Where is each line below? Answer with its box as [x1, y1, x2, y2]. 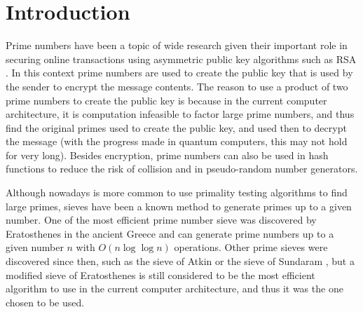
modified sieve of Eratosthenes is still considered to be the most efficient [6, 267, 315, 282]
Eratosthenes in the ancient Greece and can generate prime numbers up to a [6, 226, 334, 240]
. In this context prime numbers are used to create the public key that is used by [6, 65, 353, 80]
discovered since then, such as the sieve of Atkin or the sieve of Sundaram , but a [6, 254, 355, 269]
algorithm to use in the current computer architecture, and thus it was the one [6, 281, 343, 296]
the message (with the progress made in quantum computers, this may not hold [6, 134, 348, 149]
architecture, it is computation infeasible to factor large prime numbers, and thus [6, 107, 355, 121]
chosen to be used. [6, 294, 85, 309]
